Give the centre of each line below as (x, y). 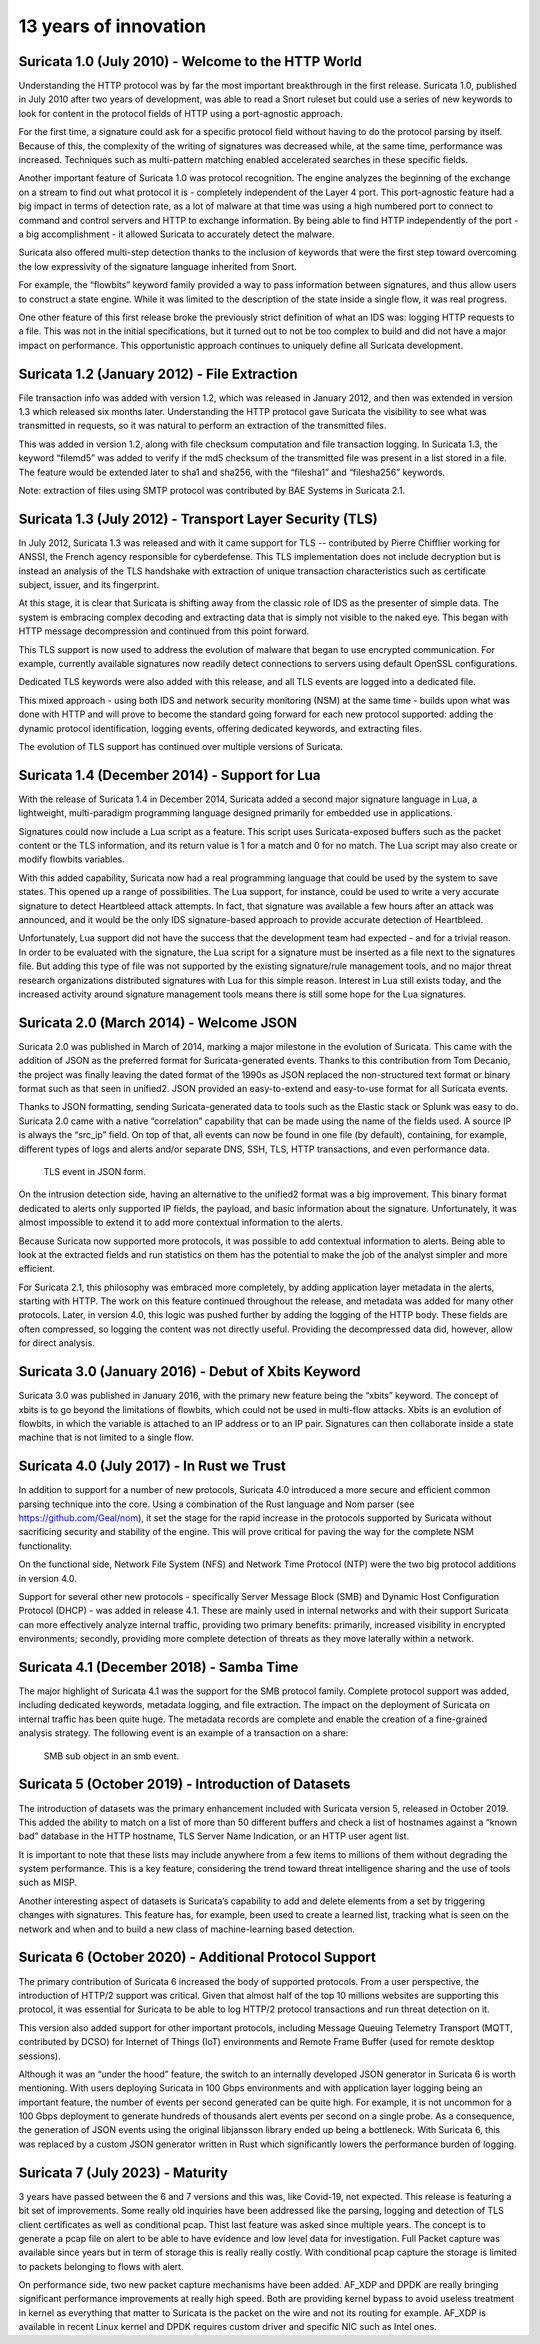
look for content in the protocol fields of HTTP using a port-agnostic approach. (181, 113)
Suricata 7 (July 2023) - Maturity (123, 2172)
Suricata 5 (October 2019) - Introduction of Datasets (184, 1784)
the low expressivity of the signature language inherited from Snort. (157, 266)
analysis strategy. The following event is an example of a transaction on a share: (183, 1733)
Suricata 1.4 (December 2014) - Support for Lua (169, 775)
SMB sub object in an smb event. (111, 1756)
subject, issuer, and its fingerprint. (89, 585)
